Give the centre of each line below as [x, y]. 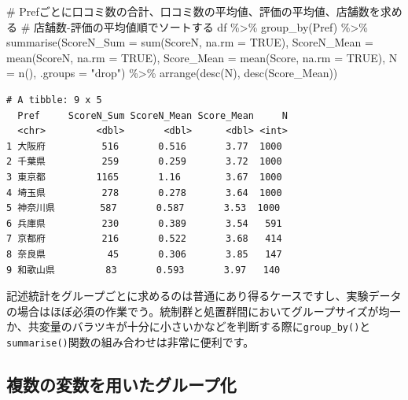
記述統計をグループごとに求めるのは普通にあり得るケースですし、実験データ [204, 296]
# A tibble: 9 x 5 [54, 100]
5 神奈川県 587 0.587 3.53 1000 [143, 208]
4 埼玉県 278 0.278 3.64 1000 [144, 193]
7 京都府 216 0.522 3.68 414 [144, 239]
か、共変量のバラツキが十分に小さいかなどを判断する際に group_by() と [189, 326]
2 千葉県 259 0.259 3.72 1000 [144, 162]
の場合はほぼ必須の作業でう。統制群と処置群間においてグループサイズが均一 [204, 311]
